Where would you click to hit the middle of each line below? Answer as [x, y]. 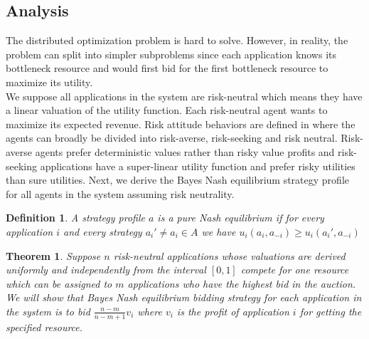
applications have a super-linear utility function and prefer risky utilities [198, 166]
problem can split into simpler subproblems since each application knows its [171, 54]
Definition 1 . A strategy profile [75, 218]
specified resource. [44, 327]
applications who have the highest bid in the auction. [242, 283]
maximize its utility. [49, 82]
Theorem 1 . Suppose [53, 255]
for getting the [331, 311]
